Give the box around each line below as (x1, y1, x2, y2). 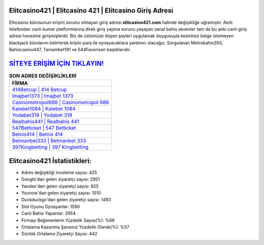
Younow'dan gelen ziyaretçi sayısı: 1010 (21, 190, 101, 196)
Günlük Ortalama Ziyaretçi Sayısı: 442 (21, 231, 98, 237)
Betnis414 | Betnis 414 (12, 131, 63, 138)
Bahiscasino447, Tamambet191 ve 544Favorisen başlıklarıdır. (9, 47, 132, 53)
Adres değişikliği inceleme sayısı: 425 (21, 170, 97, 175)
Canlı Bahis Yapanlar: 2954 (21, 210, 76, 216)
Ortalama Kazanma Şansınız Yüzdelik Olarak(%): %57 (21, 224, 130, 230)
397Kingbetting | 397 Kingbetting (12, 144, 89, 151)
